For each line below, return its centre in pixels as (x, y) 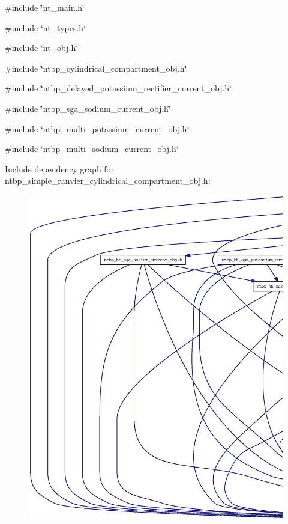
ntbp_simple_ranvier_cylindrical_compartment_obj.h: (108, 181)
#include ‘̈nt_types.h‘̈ (46, 27)
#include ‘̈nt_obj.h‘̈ (42, 48)
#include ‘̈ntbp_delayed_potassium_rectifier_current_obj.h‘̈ (118, 88)
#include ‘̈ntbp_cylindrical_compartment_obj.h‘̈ (96, 68)
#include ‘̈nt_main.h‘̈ (45, 7)
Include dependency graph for (60, 169)
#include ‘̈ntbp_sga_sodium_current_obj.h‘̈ (88, 108)
